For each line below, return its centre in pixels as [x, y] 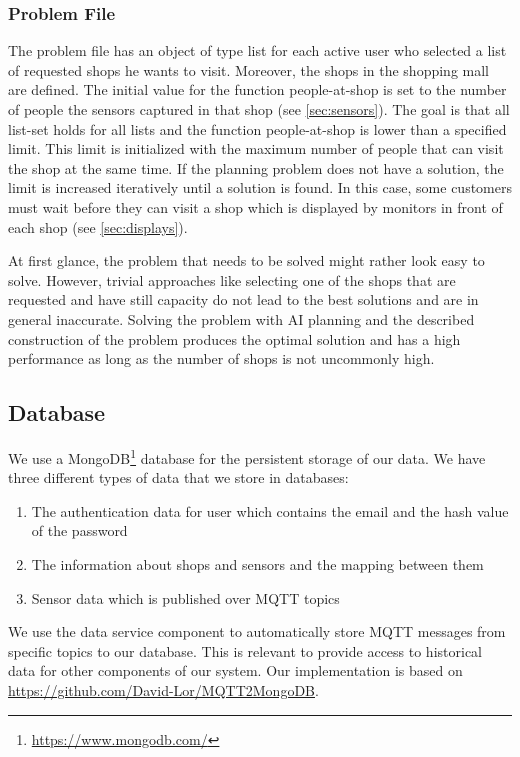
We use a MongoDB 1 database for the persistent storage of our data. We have [247, 456]
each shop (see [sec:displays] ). [98, 226]
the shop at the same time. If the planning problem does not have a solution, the [256, 167]
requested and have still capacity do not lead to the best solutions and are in [243, 299]
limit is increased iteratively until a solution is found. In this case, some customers [260, 187]
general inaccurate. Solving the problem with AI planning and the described [241, 318]
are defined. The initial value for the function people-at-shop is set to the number [257, 89]
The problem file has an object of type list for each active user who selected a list [257, 50]
